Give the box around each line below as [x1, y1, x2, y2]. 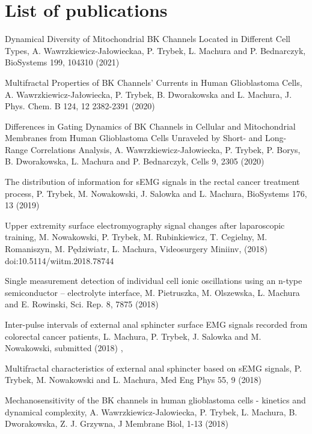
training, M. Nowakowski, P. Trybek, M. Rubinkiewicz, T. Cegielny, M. [5, 231, 268, 243]
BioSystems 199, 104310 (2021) [5, 56, 120, 68]
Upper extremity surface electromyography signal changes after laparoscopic [5, 219, 285, 231]
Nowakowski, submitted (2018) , [5, 342, 123, 354]
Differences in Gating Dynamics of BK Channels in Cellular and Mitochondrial [5, 119, 296, 132]
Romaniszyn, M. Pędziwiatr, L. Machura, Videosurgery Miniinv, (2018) [5, 243, 268, 255]
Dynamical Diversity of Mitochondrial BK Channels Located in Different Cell [5, 32, 290, 45]
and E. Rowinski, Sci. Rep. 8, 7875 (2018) [5, 298, 159, 310]
